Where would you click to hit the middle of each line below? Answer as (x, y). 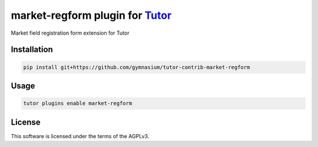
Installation (32, 50)
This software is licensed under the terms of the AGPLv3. (80, 136)
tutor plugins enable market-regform (78, 103)
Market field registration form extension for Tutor (70, 33)
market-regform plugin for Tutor (91, 15)
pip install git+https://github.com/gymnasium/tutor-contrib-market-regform (137, 67)
